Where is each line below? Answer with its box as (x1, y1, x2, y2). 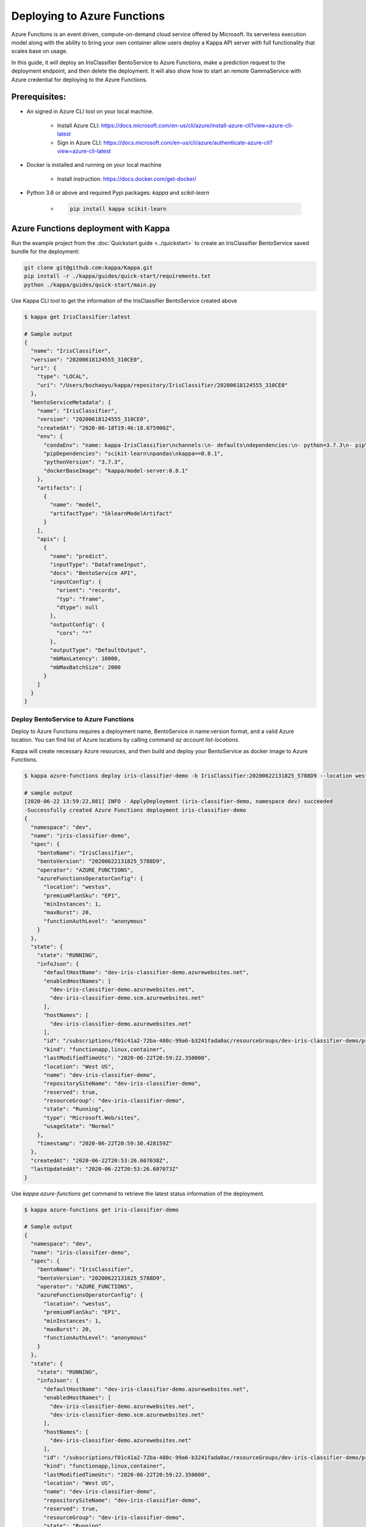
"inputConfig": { (49, 578, 102, 585)
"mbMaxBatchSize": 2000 (49, 663, 121, 671)
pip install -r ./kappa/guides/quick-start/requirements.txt (24, 272, 211, 280)
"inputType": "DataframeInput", (49, 561, 146, 568)
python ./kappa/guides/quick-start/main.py (24, 281, 157, 288)
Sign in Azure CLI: (57, 139, 102, 146)
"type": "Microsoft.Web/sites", (43, 1114, 140, 1121)
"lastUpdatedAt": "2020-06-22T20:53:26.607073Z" (30, 1165, 179, 1173)
